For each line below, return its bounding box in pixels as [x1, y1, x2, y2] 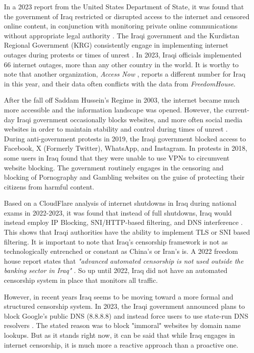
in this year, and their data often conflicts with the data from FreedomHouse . [4, 78, 236, 88]
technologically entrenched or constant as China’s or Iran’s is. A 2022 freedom [4, 246, 238, 256]
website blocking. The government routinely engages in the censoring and [4, 162, 224, 172]
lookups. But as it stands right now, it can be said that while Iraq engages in [4, 330, 235, 340]
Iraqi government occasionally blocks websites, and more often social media [17, 114, 243, 124]
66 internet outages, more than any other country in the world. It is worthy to [4, 59, 239, 69]
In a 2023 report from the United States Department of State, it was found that [4, 1, 244, 11]
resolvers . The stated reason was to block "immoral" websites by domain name [4, 320, 241, 330]
